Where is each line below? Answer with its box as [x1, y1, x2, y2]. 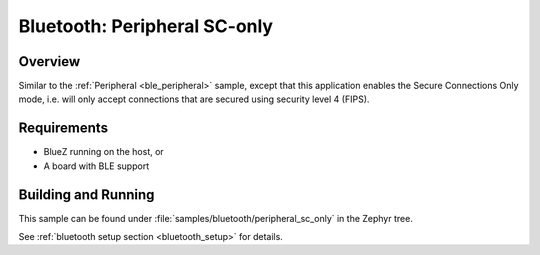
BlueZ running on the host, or [43, 146, 164, 158]
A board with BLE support [43, 160, 150, 172]
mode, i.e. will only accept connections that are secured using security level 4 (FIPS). [18, 93, 370, 105]
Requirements [18, 120, 109, 137]
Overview [18, 53, 81, 70]
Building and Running [18, 186, 155, 203]
